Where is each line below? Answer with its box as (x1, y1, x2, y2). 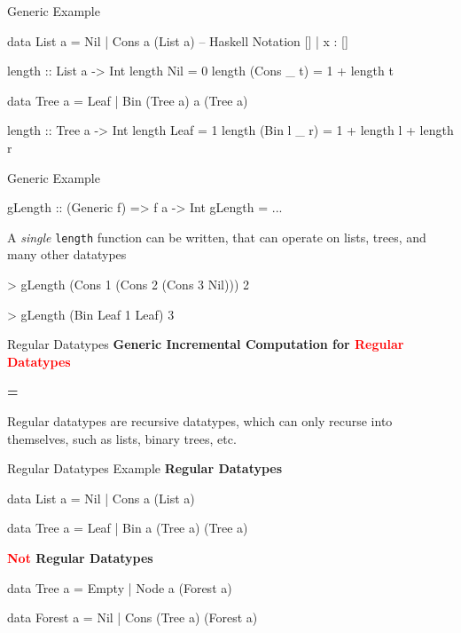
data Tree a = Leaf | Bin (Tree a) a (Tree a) (7, 91, 248, 109)
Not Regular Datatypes (7, 548, 153, 566)
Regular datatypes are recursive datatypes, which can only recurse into (7, 411, 393, 430)
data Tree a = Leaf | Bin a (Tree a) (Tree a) (7, 518, 248, 537)
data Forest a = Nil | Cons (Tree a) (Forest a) (7, 608, 258, 627)
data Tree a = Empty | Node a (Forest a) (7, 578, 232, 597)
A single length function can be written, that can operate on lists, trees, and (7, 227, 426, 246)
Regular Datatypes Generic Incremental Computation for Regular (7, 335, 404, 353)
